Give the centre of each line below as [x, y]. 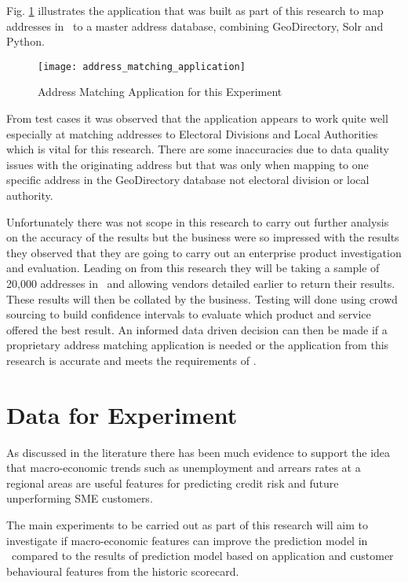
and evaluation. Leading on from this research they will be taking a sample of [193, 268]
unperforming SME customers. [80, 498]
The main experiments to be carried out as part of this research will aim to [187, 525]
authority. [30, 195]
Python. [25, 41]
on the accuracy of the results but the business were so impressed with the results [203, 237]
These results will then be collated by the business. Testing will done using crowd [202, 298]
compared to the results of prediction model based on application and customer [202, 556]
